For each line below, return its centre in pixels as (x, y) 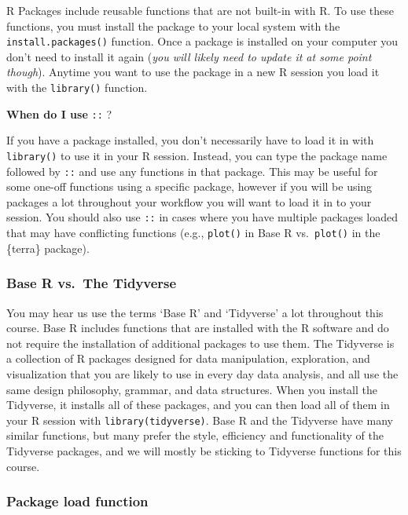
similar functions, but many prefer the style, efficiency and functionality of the (195, 435)
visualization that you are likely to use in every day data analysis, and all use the (202, 373)
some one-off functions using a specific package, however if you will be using (189, 186)
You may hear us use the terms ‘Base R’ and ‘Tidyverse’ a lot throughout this (195, 312)
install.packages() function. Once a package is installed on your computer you (202, 41)
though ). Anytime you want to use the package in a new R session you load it (193, 72)
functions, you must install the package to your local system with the (173, 26)
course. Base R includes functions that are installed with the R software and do (198, 328)
